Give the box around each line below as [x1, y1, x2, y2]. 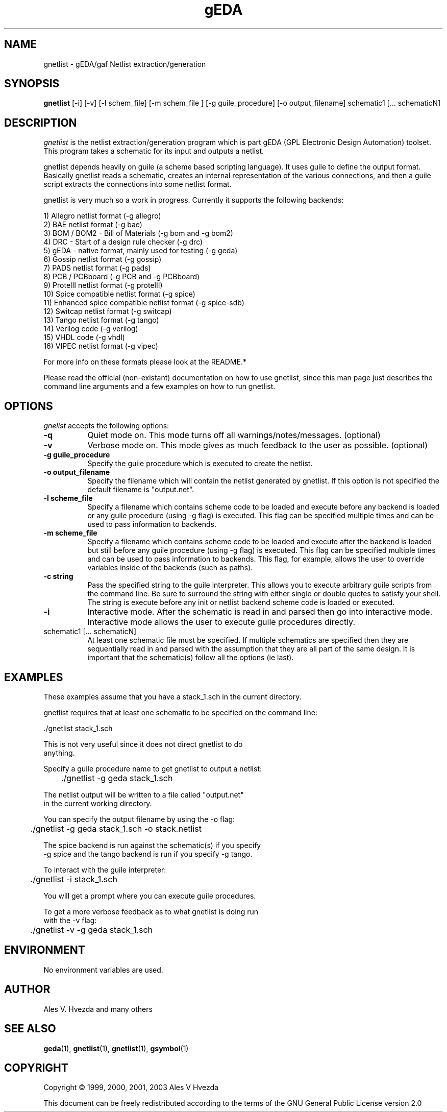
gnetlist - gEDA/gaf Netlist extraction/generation [43, 59, 206, 68]
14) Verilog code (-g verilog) [43, 324, 138, 333]
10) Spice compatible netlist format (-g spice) [43, 289, 195, 299]
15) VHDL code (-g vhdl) [43, 333, 125, 342]
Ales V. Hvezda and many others [43, 1004, 153, 1013]
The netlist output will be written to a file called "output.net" [43, 790, 244, 799]
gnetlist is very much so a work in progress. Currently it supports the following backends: [43, 196, 344, 205]
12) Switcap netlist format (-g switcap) [43, 307, 172, 316]
